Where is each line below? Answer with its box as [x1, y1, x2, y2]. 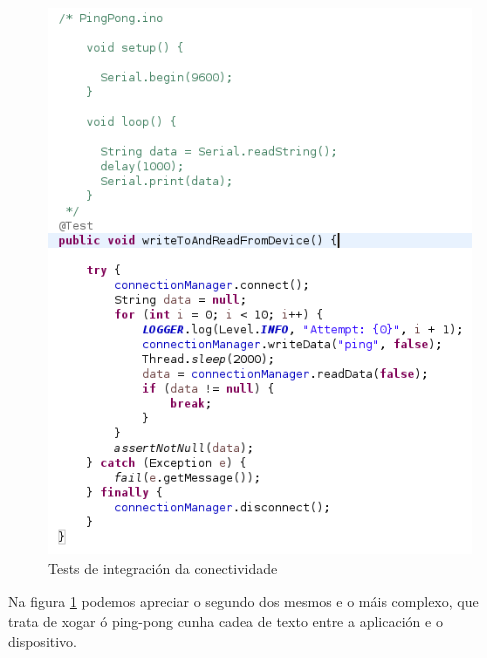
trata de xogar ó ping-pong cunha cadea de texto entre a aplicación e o [8, 610, 443, 631]
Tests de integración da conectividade [48, 557, 278, 578]
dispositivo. [8, 630, 78, 651]
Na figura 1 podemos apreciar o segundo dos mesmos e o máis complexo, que [8, 591, 479, 612]
